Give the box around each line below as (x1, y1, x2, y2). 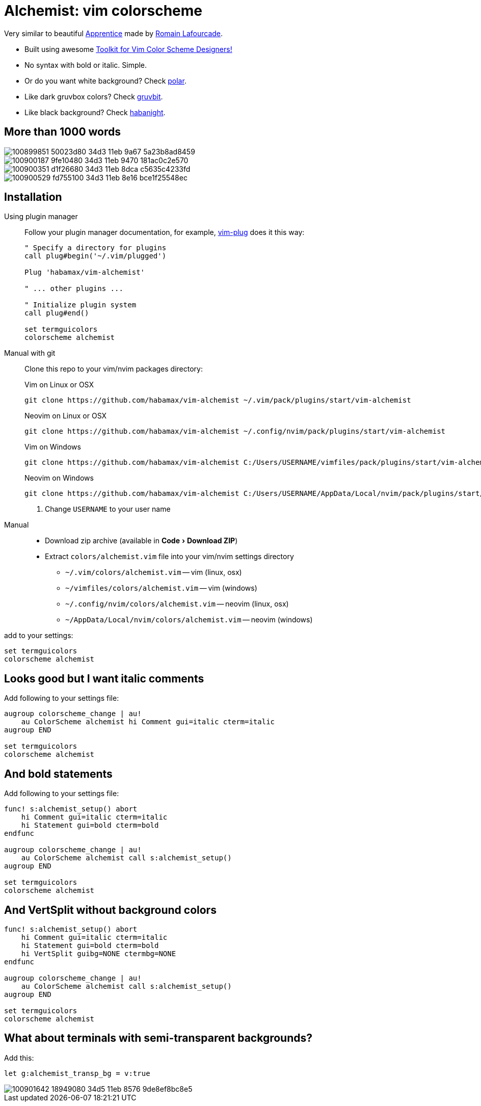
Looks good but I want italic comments (4, 672, 204, 685)
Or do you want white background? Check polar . (24, 76, 186, 85)
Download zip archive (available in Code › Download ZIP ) (45, 536, 238, 545)
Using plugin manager (4, 212, 78, 221)
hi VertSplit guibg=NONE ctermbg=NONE (21, 949, 176, 958)
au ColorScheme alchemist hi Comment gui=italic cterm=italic (21, 718, 275, 726)
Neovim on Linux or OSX (24, 411, 107, 420)
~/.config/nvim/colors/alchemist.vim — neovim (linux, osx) (65, 599, 289, 609)
